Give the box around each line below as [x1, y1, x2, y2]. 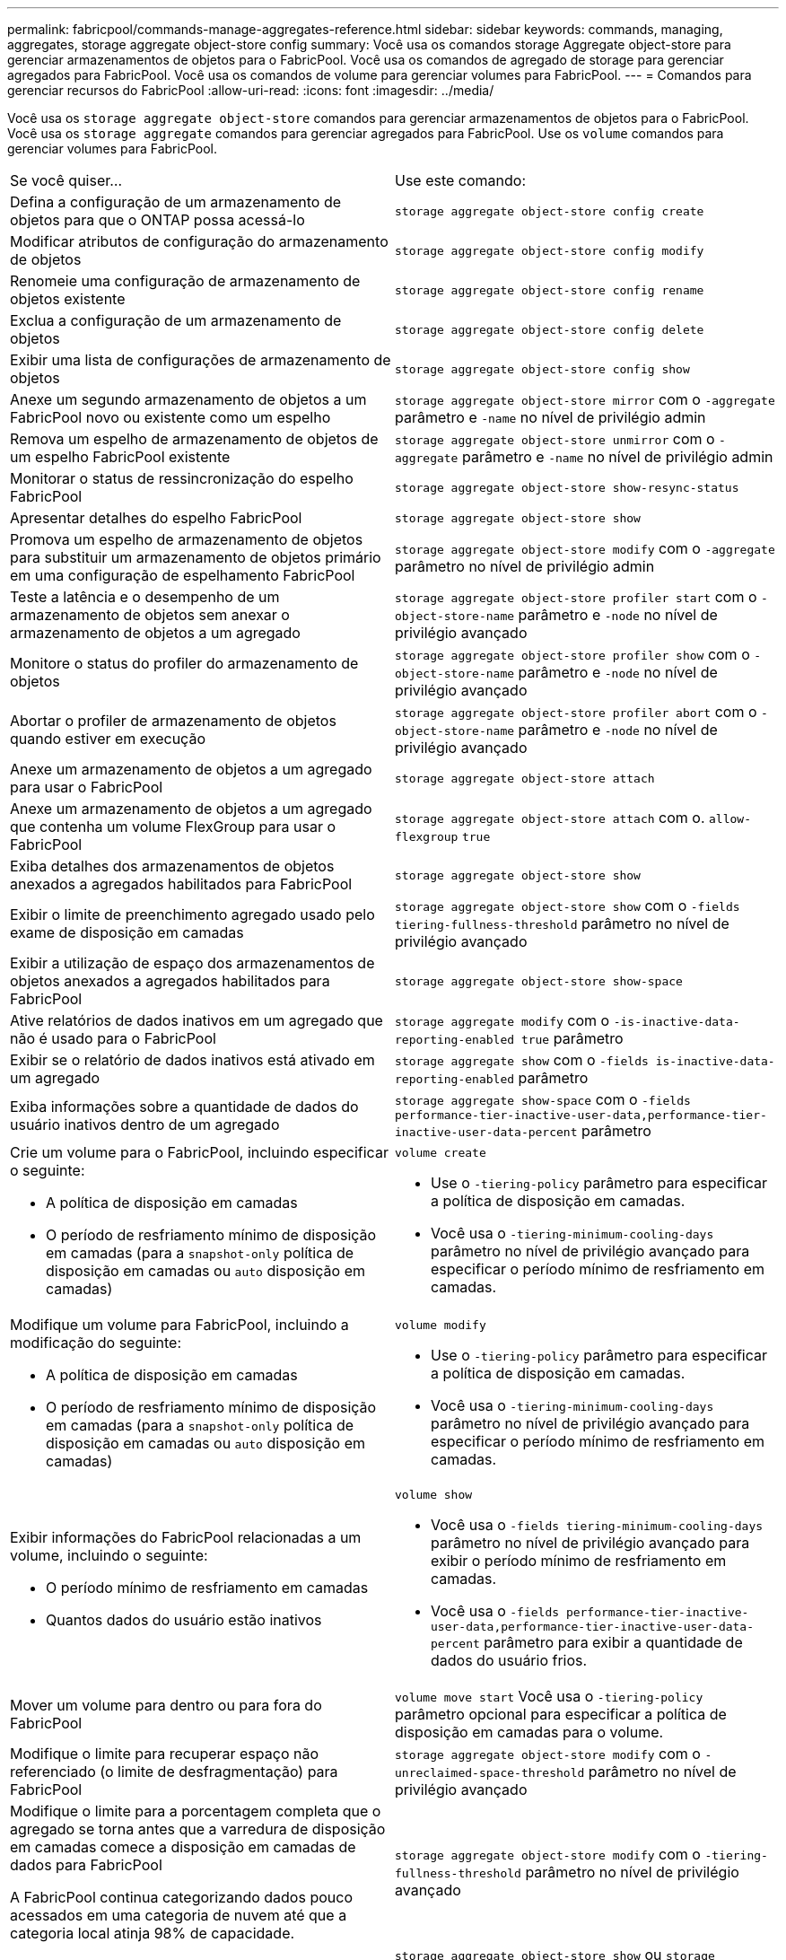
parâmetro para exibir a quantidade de [484, 1633, 743, 1651]
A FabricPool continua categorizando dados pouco [10, 1888, 353, 1906]
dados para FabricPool [10, 1856, 162, 1874]
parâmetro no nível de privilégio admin [395, 557, 655, 575]
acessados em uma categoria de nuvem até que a [10, 1906, 347, 1924]
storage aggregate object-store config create [395, 204, 704, 218]
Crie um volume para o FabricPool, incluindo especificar [10, 1143, 389, 1161]
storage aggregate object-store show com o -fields [395, 897, 740, 914]
